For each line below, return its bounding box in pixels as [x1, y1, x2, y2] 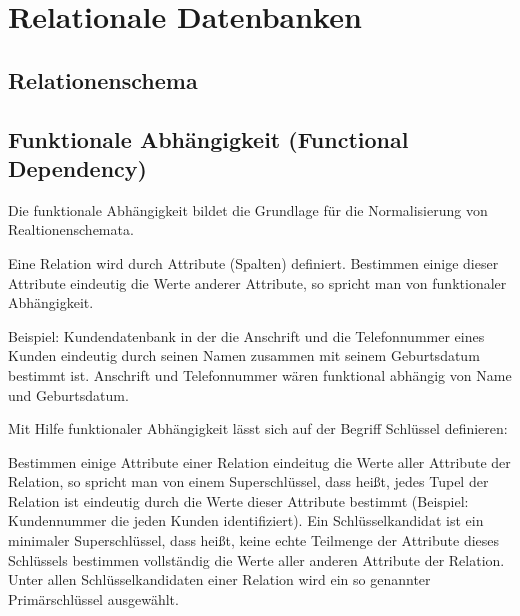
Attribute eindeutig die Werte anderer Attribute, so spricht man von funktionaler [8, 272, 507, 293]
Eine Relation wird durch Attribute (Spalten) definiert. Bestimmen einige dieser [8, 252, 499, 273]
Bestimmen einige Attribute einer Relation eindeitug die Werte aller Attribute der [8, 451, 511, 472]
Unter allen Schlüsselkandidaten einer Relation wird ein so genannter [8, 569, 431, 590]
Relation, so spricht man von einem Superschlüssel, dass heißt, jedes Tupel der [8, 471, 489, 492]
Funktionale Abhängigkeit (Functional [8, 123, 409, 154]
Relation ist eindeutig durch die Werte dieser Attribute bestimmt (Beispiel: [8, 490, 469, 511]
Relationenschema [8, 64, 198, 95]
